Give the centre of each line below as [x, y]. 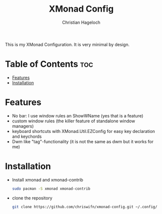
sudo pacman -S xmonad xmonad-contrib [51, 189]
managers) [23, 126]
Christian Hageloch [81, 22]
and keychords [27, 136]
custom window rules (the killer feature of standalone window [74, 121]
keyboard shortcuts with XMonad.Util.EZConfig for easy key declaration [83, 131]
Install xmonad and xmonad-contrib [48, 180]
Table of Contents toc [49, 64]
